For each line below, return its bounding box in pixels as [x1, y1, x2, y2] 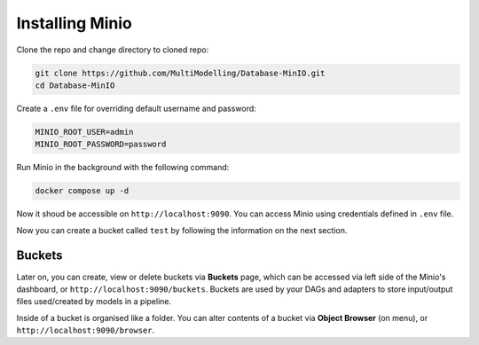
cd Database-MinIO [35, 80, 115, 90]
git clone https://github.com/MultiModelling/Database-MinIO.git [35, 67, 326, 78]
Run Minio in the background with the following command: [16, 162, 230, 173]
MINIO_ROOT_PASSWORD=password [35, 139, 167, 150]
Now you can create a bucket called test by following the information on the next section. [16, 224, 348, 235]
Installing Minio [16, 13, 133, 33]
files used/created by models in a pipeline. [16, 296, 172, 307]
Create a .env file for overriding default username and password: [16, 103, 256, 114]
